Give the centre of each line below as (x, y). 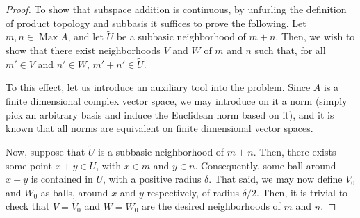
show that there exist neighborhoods (83, 50)
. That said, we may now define (276, 179)
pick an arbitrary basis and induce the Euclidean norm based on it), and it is (170, 114)
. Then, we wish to (315, 36)
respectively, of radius (193, 192)
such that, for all (290, 50)
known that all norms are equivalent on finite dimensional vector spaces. (159, 128)
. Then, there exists (295, 151)
